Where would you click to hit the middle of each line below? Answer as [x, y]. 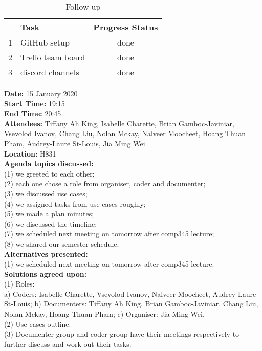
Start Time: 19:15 [35, 103]
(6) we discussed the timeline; [51, 223]
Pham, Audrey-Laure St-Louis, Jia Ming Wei [75, 143]
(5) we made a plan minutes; [49, 214]
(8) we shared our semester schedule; [62, 243]
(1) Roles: [19, 284]
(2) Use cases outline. [38, 324]
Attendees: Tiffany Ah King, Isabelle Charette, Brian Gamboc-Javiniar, [119, 123]
